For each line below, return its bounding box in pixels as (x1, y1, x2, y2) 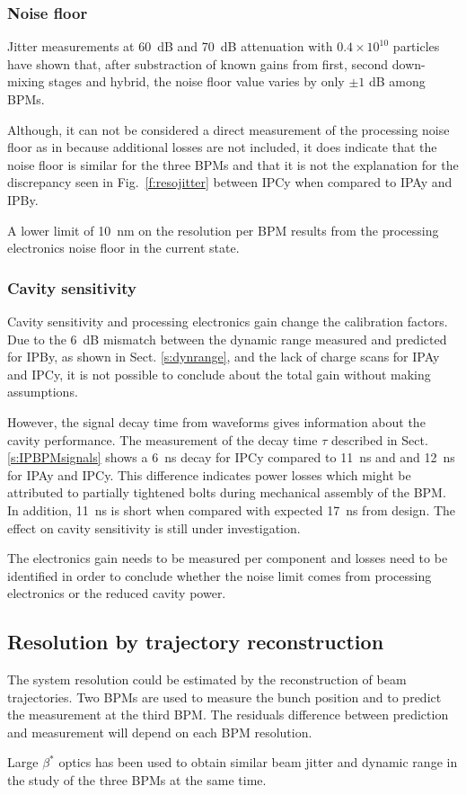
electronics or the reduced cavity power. (7, 584, 226, 603)
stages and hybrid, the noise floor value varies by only (48, 72, 345, 91)
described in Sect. (330, 430, 428, 449)
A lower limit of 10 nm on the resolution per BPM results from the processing (7, 220, 439, 239)
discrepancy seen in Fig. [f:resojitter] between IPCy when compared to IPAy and (7, 173, 453, 192)
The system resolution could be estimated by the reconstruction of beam (7, 670, 407, 689)
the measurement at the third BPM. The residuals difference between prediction (7, 705, 449, 724)
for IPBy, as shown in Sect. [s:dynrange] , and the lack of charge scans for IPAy (7, 347, 440, 366)
